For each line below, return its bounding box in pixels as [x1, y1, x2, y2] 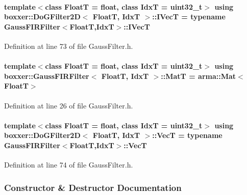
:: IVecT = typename [152, 11, 226, 22]
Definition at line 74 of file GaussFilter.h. [4, 159, 133, 170]
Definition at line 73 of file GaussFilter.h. [4, 40, 133, 51]
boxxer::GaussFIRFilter [4, 70, 89, 81]
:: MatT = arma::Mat [161, 70, 236, 81]
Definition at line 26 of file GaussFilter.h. [4, 100, 133, 110]
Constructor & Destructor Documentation [4, 181, 182, 193]
